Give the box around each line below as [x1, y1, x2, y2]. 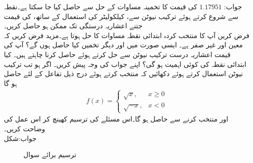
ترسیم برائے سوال [23, 149, 77, 160]
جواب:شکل [4, 133, 37, 143]
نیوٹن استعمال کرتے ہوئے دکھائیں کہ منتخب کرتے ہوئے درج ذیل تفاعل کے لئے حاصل [4, 68, 243, 79]
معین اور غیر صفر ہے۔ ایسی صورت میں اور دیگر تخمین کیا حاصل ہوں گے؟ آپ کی [4, 40, 243, 50]
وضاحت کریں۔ [4, 123, 45, 134]
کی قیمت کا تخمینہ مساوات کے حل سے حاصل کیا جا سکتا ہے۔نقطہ [4, 1, 197, 11]
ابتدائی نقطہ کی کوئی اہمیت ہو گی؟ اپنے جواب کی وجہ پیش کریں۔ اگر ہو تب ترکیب [4, 59, 247, 69]
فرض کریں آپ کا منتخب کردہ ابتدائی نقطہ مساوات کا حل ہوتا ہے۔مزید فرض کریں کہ [4, 30, 250, 40]
